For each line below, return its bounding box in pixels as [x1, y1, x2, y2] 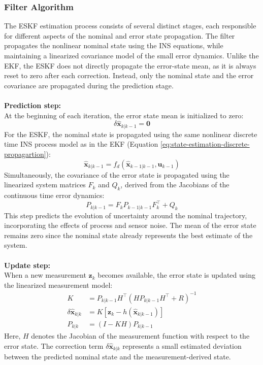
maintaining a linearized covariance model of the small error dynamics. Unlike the [4, 50, 259, 60]
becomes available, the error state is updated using [97, 270, 255, 280]
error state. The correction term [4, 340, 104, 351]
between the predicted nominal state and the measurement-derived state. [4, 351, 231, 362]
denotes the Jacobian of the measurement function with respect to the [31, 330, 250, 341]
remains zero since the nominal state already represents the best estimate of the [4, 229, 253, 240]
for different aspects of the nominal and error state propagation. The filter [4, 30, 235, 41]
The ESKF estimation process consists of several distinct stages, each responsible [4, 20, 256, 31]
